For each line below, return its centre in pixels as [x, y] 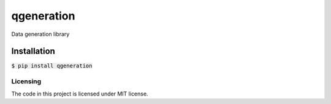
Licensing [26, 81]
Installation [33, 51]
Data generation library [40, 34]
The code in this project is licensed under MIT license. [80, 94]
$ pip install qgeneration [52, 66]
